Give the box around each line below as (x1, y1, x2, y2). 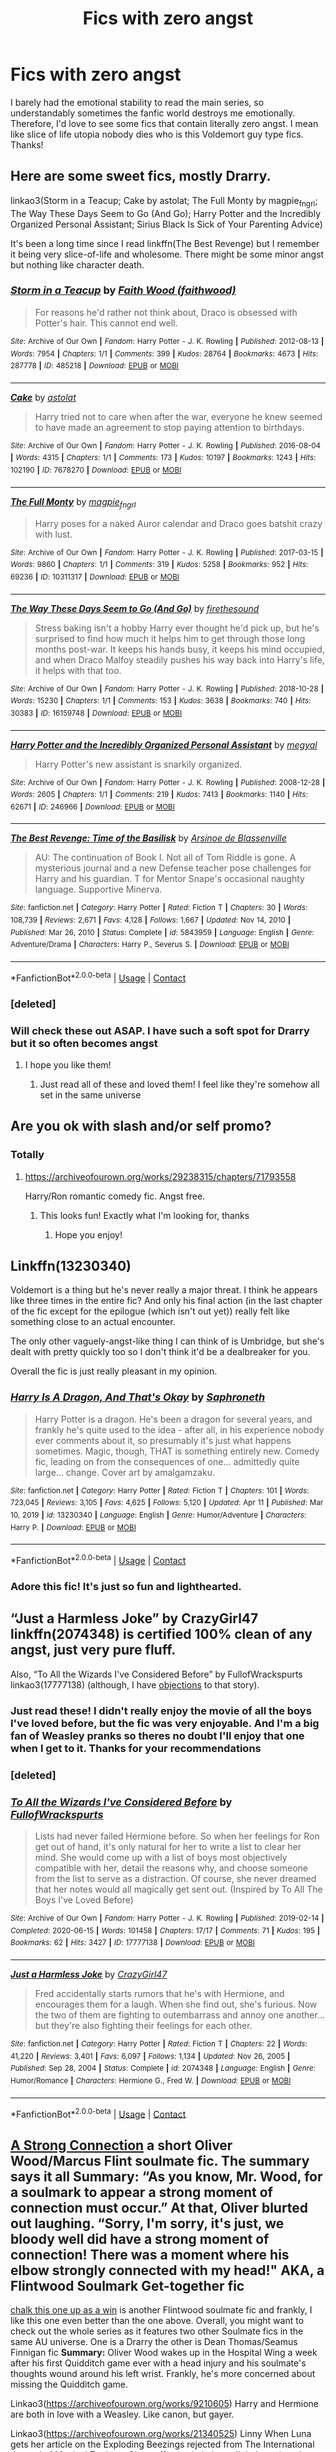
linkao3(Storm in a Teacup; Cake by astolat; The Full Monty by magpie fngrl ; (10, 194, 318, 209)
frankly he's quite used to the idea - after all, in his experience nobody (34, 1423, 325, 1436)
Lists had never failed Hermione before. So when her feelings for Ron (34, 1830, 320, 1842)
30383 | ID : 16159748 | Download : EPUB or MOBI (10, 708, 183, 718)
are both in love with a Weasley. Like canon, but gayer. (10, 2408, 235, 2420)
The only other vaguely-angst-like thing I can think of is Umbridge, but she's (10, 1335, 325, 1347)
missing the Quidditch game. (10, 2378, 129, 2390)
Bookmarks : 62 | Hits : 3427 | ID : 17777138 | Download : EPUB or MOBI (10, 1938, 255, 1948)
